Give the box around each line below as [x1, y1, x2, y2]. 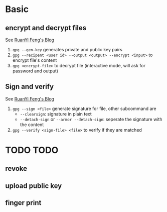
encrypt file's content [12, 57, 57, 63]
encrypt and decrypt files [5, 24, 87, 32]
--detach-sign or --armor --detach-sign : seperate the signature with [20, 116, 162, 122]
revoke [5, 164, 28, 173]
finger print [5, 198, 42, 207]
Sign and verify [5, 82, 54, 91]
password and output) [12, 68, 59, 74]
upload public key [5, 181, 62, 190]
